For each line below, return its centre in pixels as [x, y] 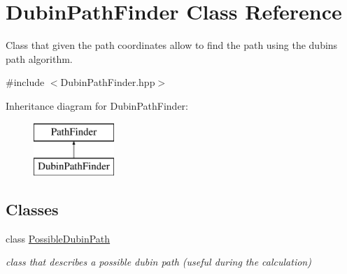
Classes [32, 209]
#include [25, 82]
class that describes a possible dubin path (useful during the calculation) [158, 262]
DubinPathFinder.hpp [108, 82]
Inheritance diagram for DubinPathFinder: [97, 105]
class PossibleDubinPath [58, 238]
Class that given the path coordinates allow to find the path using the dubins [172, 45]
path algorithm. [39, 58]
